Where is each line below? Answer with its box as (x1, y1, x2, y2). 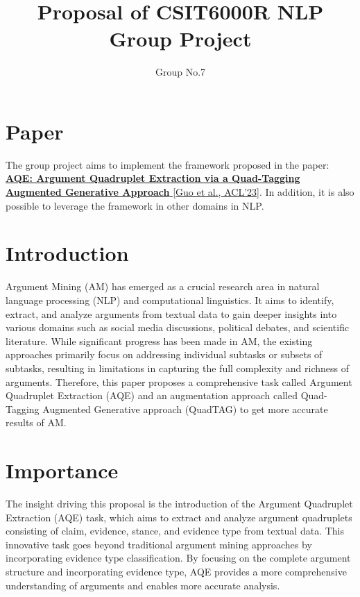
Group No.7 (155, 65, 206, 79)
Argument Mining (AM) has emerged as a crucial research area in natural (6, 279, 320, 294)
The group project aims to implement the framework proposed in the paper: (6, 157, 329, 171)
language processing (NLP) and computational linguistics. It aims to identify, (6, 292, 334, 307)
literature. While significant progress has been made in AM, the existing (6, 333, 313, 348)
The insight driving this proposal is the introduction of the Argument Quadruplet (6, 496, 353, 510)
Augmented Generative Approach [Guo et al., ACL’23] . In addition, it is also (6, 185, 354, 199)
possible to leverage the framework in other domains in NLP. (6, 198, 264, 212)
